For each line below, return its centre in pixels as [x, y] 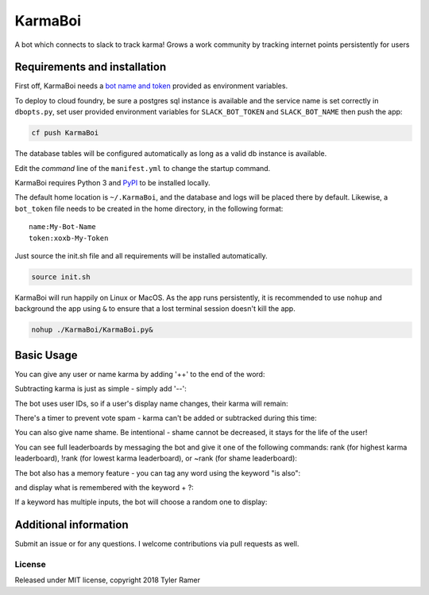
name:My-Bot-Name [62, 227]
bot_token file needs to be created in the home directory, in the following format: [149, 208]
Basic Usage [46, 355]
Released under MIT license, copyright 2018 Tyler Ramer [107, 580]
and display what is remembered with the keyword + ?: [104, 487]
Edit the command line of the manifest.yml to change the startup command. [143, 168]
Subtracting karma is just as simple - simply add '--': [100, 389]
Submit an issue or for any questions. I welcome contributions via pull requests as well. [157, 544]
